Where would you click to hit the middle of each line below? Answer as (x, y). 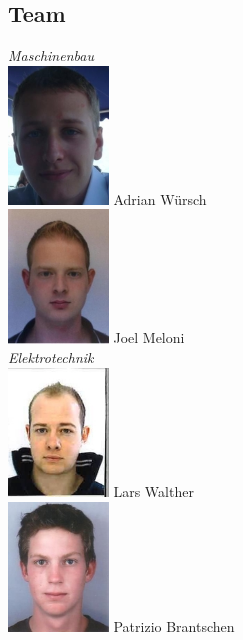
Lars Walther (153, 491)
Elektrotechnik (51, 357)
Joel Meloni (149, 337)
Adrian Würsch (160, 198)
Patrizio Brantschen (174, 625)
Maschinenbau (51, 55)
